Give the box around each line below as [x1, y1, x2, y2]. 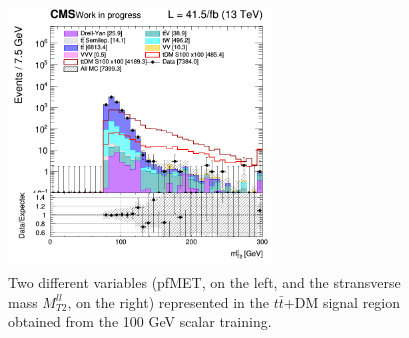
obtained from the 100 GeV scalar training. [8, 311, 272, 332]
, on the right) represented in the [67, 291, 270, 312]
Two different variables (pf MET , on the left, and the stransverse [8, 272, 401, 293]
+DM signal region [283, 291, 401, 312]
